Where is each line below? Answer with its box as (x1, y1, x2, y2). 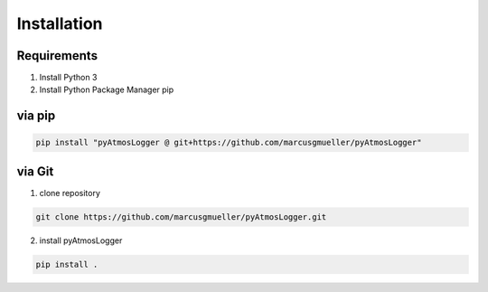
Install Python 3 (39, 72, 98, 83)
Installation (16, 14, 103, 33)
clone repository (39, 187, 101, 198)
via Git (16, 164, 54, 179)
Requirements (16, 48, 99, 63)
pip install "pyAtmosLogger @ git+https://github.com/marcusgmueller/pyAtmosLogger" (35, 137, 422, 148)
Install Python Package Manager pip (39, 84, 174, 95)
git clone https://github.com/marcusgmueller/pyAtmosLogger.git (35, 212, 327, 221)
